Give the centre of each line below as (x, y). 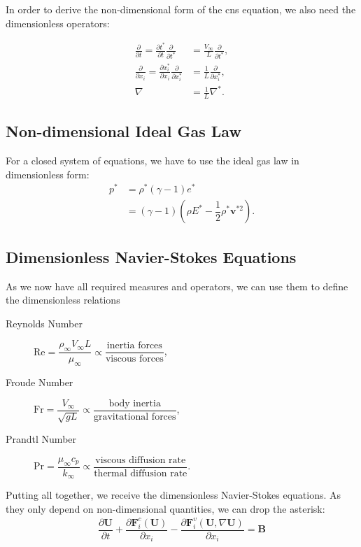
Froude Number (40, 382)
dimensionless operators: (58, 23)
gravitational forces (135, 417)
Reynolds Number (44, 323)
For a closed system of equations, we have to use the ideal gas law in (153, 161)
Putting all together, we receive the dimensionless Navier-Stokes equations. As (174, 495)
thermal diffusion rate (141, 473)
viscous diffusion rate (141, 460)
